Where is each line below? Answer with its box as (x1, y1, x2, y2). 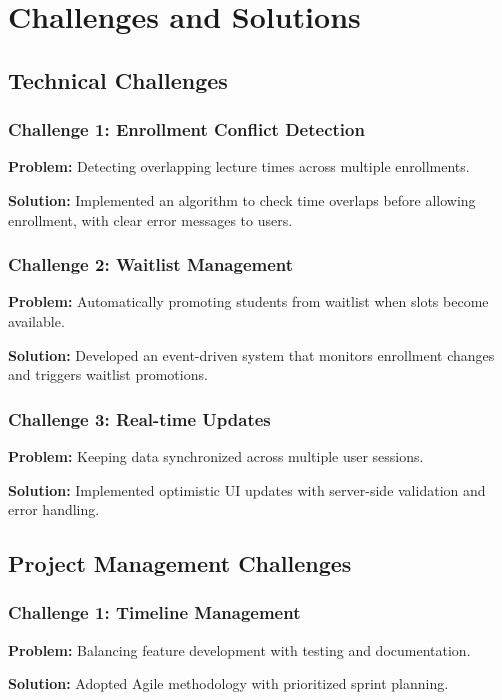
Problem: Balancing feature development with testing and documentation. (8, 639, 471, 660)
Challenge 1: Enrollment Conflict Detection (8, 117, 365, 142)
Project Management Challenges (8, 548, 352, 579)
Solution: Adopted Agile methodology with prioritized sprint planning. (8, 673, 449, 694)
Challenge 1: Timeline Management (8, 600, 301, 625)
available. (8, 310, 65, 331)
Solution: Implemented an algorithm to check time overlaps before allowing (8, 189, 476, 210)
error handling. (8, 499, 100, 520)
